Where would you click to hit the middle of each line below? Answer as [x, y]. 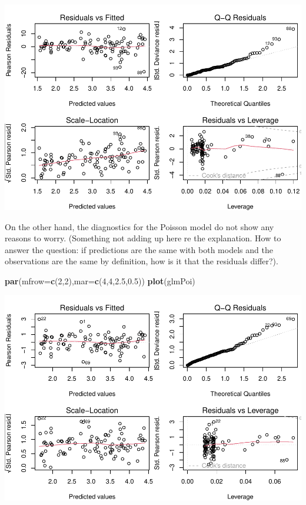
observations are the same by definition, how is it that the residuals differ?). [142, 261]
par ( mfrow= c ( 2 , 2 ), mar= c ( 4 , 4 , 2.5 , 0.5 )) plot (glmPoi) [100, 280]
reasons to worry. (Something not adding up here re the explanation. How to [143, 238]
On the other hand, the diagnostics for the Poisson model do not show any [139, 226]
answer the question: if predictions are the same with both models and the [139, 249]
